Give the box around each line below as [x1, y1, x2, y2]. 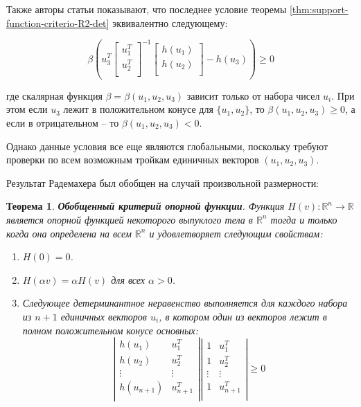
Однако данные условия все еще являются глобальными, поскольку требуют [6, 138, 328, 153]
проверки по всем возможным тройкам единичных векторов [6, 152, 259, 167]
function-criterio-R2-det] [6, 15, 109, 30]
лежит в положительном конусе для [63, 102, 213, 116]
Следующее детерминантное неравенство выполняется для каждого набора [22, 296, 348, 310]
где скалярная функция [6, 88, 103, 102]
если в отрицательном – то [6, 116, 119, 129]
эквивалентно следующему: [112, 15, 228, 30]
